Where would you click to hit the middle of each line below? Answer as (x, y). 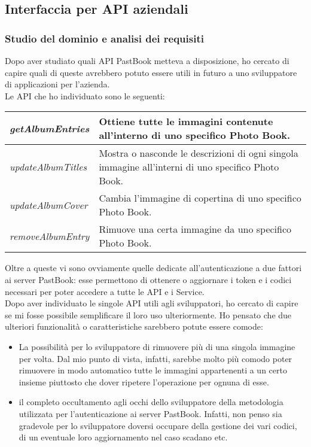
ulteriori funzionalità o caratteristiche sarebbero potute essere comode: (134, 326)
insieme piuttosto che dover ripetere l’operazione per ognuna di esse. (144, 381)
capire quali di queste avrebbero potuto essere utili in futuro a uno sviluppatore (151, 72)
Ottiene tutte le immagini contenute (186, 121)
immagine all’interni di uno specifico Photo (189, 167)
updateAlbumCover (49, 205)
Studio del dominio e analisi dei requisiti (104, 38)
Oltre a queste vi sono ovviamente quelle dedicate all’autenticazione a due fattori (153, 268)
